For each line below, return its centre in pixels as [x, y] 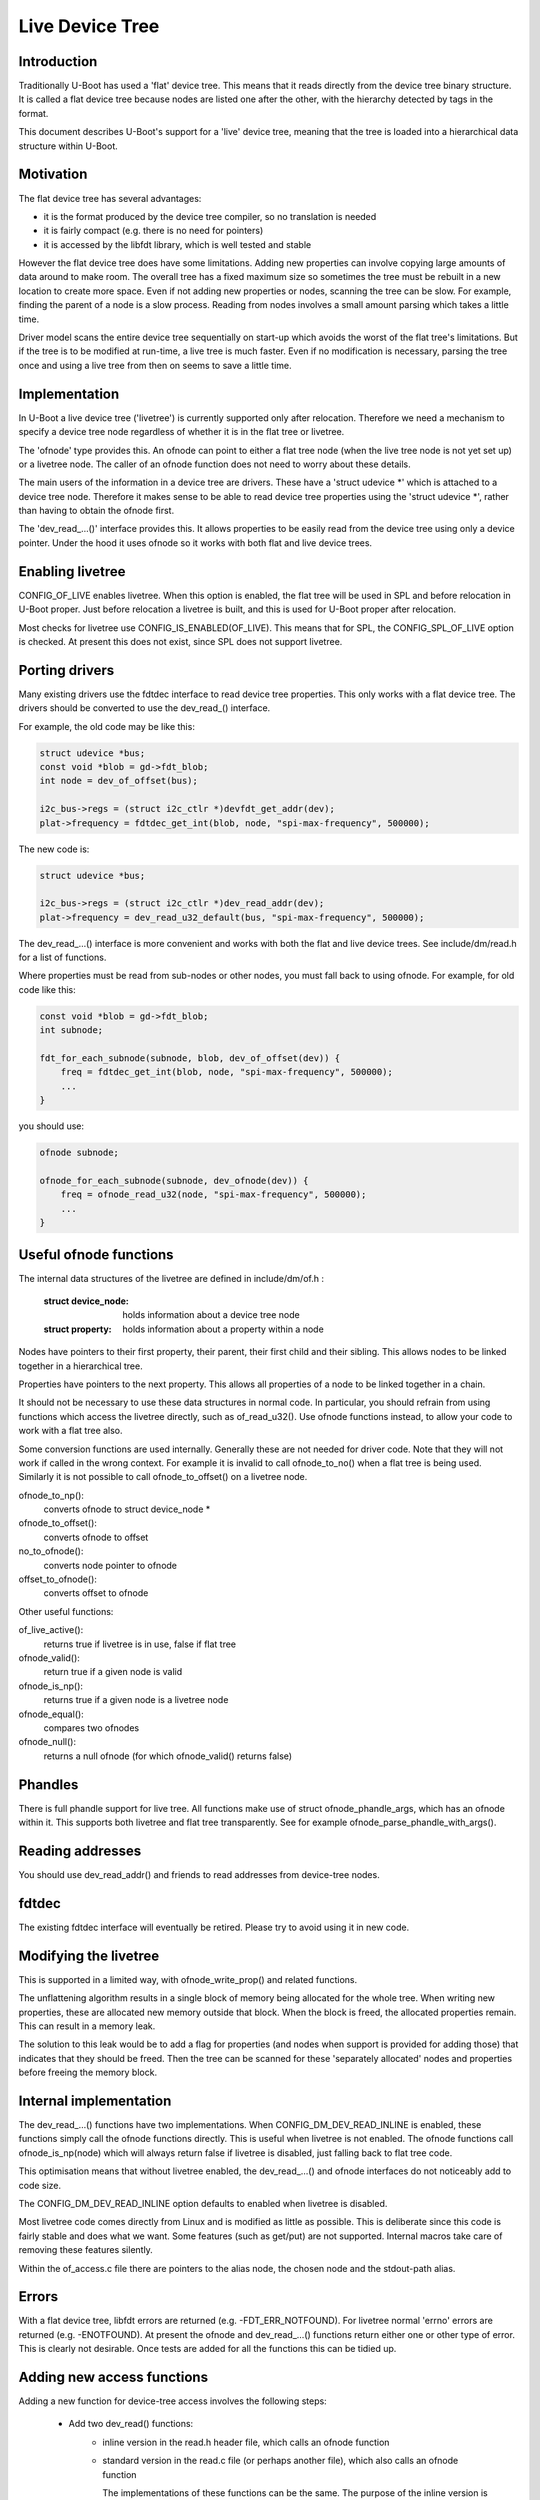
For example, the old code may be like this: [106, 726]
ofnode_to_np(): [51, 1495]
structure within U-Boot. [68, 146]
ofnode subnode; [79, 1153]
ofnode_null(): [47, 1742]
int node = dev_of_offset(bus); [119, 781]
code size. [40, 2185]
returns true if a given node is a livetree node [136, 1700]
